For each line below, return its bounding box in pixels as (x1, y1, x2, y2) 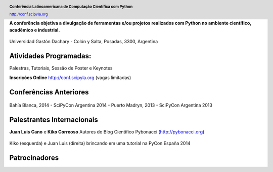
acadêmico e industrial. (9, 27, 60, 33)
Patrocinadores (9, 154, 59, 162)
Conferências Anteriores (9, 88, 89, 96)
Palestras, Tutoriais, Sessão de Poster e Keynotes (9, 65, 113, 71)
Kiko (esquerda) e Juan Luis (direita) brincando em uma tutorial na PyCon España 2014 (9, 140, 191, 147)
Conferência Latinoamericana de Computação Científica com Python (9, 4, 133, 9)
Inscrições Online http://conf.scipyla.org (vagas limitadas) (9, 74, 131, 81)
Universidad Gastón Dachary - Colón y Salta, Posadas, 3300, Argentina (9, 39, 158, 45)
